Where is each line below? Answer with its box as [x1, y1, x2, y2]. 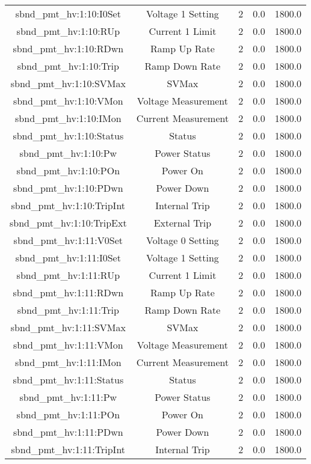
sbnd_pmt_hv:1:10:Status [13, 129, 124, 142]
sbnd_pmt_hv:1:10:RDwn [13, 41, 124, 55]
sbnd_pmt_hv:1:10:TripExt [10, 216, 127, 230]
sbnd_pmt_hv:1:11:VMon [13, 338, 123, 352]
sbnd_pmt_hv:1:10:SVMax [10, 76, 126, 90]
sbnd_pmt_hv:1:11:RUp [16, 268, 120, 282]
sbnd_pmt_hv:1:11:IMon [15, 355, 122, 369]
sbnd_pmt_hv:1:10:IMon [15, 111, 122, 125]
